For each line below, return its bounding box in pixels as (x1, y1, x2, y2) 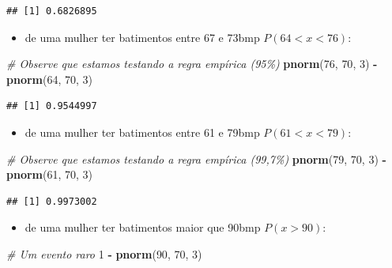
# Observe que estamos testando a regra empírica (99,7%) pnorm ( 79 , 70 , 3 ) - (6, 150, 386, 167)
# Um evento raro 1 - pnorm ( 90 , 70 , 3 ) (6, 245, 202, 262)
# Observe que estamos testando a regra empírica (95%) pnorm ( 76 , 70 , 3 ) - (6, 55, 378, 72)
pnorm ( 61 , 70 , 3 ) (6, 166, 93, 183)
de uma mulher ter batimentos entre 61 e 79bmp (24, 123, 260, 140)
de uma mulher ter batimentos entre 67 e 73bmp (24, 28, 260, 45)
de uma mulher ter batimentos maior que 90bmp (24, 219, 261, 236)
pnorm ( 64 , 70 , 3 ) (6, 70, 93, 87)
